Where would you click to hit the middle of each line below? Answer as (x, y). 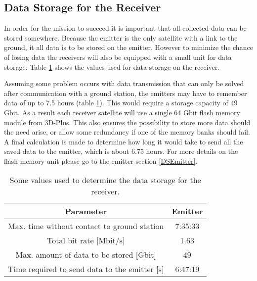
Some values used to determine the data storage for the (105, 180)
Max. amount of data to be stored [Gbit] (86, 254)
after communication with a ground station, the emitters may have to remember (126, 93)
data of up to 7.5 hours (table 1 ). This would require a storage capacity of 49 (121, 103)
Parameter (86, 211)
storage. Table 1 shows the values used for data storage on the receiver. (112, 67)
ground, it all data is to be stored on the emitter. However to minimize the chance (128, 47)
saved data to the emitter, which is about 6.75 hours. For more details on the (121, 151)
